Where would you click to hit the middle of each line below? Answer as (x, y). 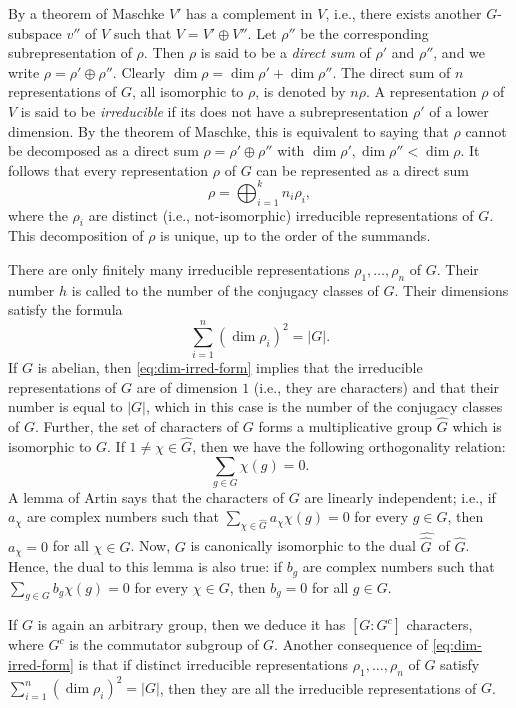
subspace (35, 32)
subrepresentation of (70, 52)
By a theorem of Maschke (86, 13)
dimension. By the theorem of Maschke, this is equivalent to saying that (228, 130)
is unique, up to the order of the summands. (295, 235)
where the (38, 214)
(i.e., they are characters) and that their (376, 386)
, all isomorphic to (188, 91)
